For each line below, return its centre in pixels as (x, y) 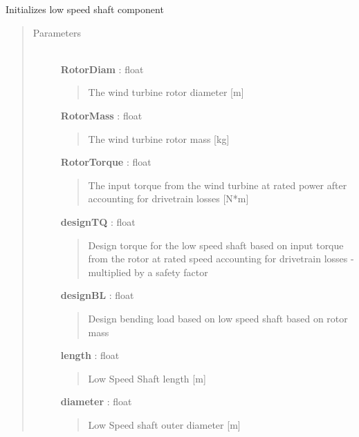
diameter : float (96, 401)
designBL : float (97, 295)
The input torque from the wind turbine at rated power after (218, 185)
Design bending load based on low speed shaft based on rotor (218, 318)
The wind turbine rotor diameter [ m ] (166, 92)
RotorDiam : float (102, 69)
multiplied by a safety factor (148, 272)
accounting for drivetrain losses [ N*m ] (168, 198)
